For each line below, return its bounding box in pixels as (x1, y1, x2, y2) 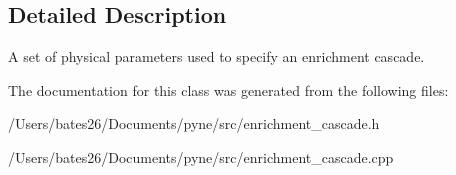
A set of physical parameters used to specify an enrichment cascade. (8, 46, 425, 67)
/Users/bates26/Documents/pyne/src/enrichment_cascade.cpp (8, 146, 394, 167)
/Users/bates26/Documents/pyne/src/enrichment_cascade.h (8, 113, 380, 134)
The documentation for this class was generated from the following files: (8, 79, 449, 100)
